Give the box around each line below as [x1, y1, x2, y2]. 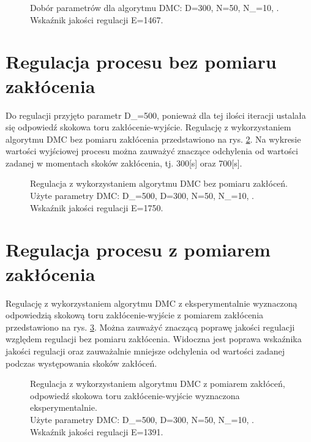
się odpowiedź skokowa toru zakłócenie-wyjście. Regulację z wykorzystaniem [6, 121, 291, 133]
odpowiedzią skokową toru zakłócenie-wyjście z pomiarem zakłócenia [6, 309, 264, 321]
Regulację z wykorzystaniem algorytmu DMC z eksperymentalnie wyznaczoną [6, 296, 298, 309]
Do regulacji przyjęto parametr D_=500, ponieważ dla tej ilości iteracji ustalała [6, 108, 306, 121]
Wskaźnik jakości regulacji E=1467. [30, 13, 163, 26]
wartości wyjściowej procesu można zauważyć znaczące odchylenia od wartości [6, 144, 298, 157]
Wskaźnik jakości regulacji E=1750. [30, 201, 163, 214]
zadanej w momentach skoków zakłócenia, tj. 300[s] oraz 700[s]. [6, 156, 242, 169]
